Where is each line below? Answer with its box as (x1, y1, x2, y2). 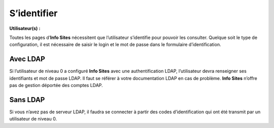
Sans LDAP (9, 95, 45, 104)
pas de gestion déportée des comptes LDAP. (9, 82, 104, 89)
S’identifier (9, 8, 58, 19)
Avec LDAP (9, 55, 45, 63)
